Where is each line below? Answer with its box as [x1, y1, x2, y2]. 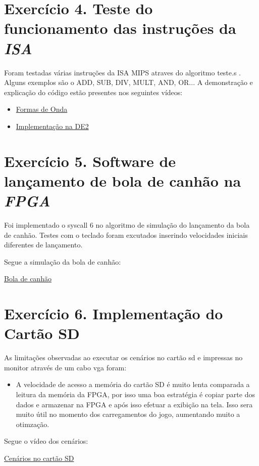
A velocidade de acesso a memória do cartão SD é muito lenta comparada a [16, 379, 250, 390]
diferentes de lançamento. [4, 239, 83, 250]
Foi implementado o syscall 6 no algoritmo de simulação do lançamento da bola [4, 219, 250, 230]
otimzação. [16, 418, 49, 429]
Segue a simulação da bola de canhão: [4, 256, 121, 267]
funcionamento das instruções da [4, 18, 236, 38]
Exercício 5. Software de [4, 150, 176, 171]
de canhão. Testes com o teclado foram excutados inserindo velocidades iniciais [4, 229, 248, 240]
